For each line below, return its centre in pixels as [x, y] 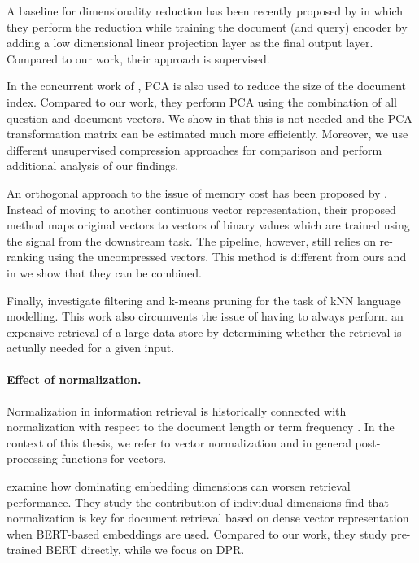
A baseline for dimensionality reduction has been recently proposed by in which [205, 11]
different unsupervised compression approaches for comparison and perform [194, 149]
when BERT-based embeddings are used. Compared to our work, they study [197, 533]
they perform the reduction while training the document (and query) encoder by [207, 26]
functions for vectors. [114, 458]
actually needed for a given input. [91, 348]
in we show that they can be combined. [105, 272]
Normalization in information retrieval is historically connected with [177, 410]
